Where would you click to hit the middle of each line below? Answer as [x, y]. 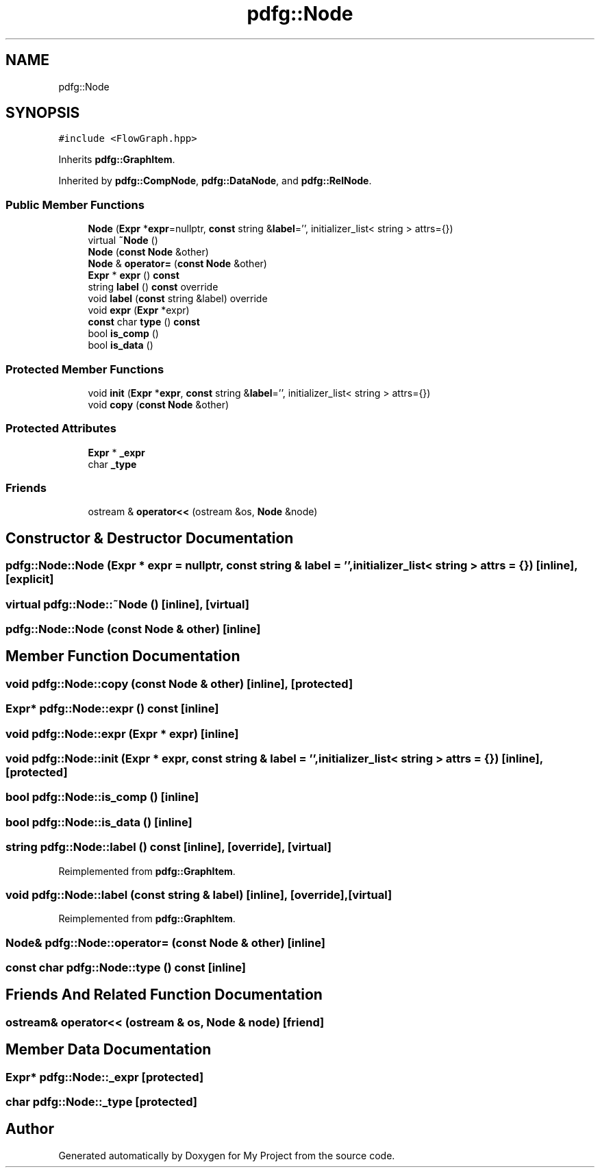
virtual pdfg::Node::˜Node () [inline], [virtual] [127, 604]
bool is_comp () [123, 334]
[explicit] [30, 579]
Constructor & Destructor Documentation [150, 538]
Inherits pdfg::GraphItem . [117, 160]
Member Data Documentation [109, 1050]
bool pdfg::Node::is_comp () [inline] [102, 797]
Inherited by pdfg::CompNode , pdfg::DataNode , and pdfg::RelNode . [215, 181]
